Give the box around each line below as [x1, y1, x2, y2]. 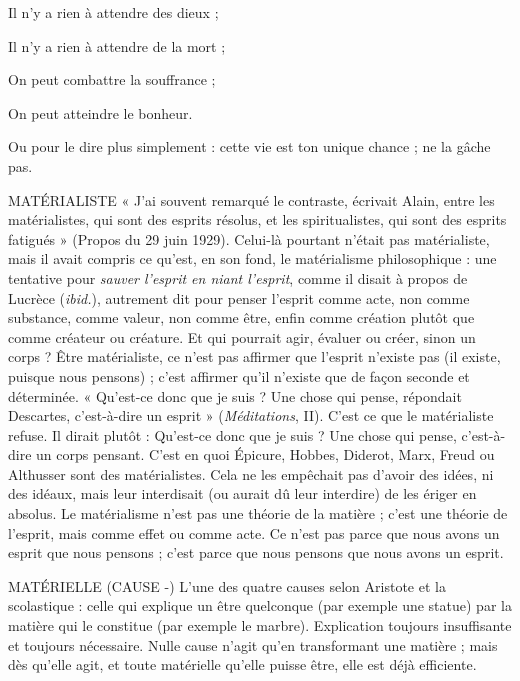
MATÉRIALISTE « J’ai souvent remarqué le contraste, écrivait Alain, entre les [8, 189, 495, 210]
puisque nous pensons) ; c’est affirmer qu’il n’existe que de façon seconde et [8, 365, 470, 386]
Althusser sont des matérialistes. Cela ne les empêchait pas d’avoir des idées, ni [8, 463, 494, 484]
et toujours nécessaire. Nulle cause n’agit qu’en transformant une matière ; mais [8, 634, 498, 655]
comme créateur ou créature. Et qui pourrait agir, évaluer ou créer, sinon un [8, 326, 476, 347]
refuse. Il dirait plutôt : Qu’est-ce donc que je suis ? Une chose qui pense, [8, 424, 457, 445]
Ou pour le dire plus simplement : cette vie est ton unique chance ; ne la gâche [8, 136, 491, 157]
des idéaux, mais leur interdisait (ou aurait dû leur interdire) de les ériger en [8, 483, 477, 504]
